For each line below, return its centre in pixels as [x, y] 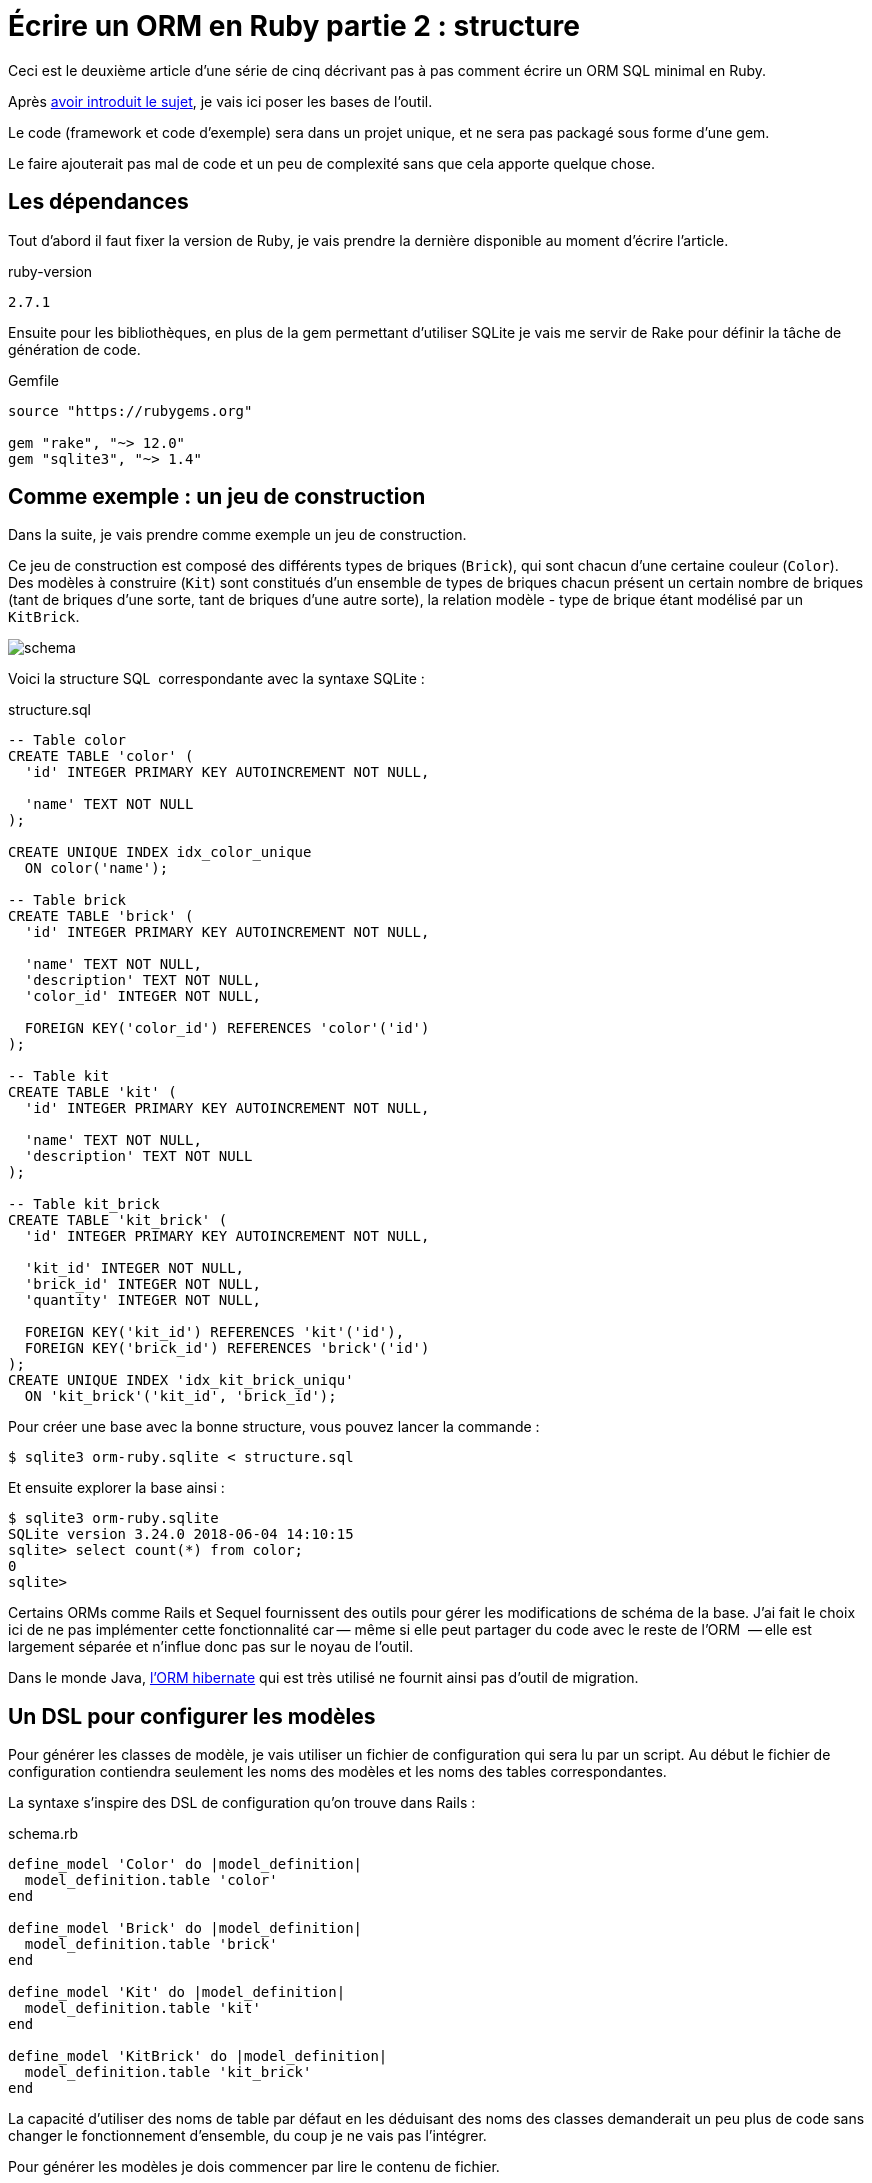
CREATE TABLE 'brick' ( [101, 916]
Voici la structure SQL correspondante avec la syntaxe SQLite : [216, 679]
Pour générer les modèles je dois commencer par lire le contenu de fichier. [254, 2167]
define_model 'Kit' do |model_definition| [177, 1992]
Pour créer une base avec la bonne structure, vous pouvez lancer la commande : [274, 1427]
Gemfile [33, 380]
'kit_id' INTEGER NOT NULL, [134, 1268]
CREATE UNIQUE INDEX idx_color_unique [160, 852]
